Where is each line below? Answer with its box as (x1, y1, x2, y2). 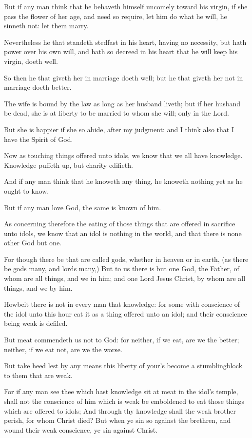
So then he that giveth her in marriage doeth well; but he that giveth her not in (4, 72, 243, 82)
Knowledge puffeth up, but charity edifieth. (4, 159, 133, 170)
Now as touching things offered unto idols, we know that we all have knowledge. (4, 150, 243, 160)
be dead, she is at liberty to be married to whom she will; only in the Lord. (4, 108, 229, 118)
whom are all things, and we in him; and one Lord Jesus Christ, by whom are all (4, 273, 246, 283)
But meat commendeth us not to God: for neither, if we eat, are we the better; (4, 335, 239, 345)
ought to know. (4, 185, 49, 196)
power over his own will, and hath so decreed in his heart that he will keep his (4, 46, 238, 57)
